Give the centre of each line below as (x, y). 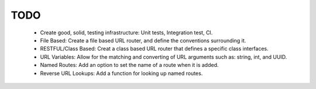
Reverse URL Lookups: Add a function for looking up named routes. (121, 73)
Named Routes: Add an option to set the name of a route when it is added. (129, 65)
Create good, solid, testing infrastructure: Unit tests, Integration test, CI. (126, 33)
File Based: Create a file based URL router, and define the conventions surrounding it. (143, 40)
